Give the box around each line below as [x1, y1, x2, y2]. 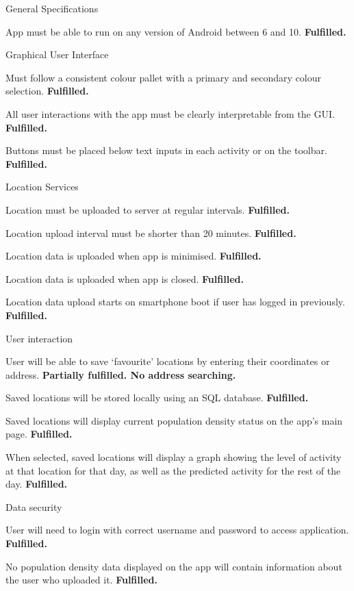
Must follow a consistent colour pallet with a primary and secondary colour [5, 70, 321, 84]
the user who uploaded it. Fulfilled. [5, 573, 158, 587]
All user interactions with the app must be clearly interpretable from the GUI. [5, 106, 335, 121]
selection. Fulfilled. [5, 84, 89, 98]
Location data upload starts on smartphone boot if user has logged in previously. [5, 294, 345, 309]
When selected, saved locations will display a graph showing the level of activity [5, 450, 342, 464]
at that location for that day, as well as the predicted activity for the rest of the [5, 463, 341, 477]
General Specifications [5, 1, 99, 15]
